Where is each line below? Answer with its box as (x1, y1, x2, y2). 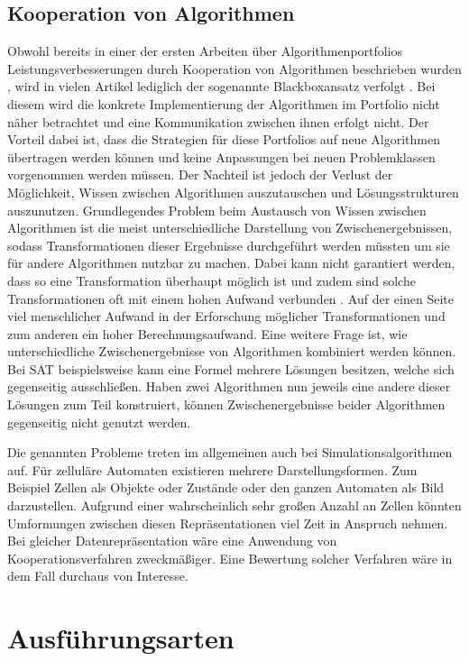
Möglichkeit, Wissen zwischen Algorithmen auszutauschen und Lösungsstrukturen (7, 182, 459, 201)
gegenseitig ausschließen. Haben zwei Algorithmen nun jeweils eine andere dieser (7, 377, 451, 396)
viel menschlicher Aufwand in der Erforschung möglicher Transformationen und (7, 307, 446, 326)
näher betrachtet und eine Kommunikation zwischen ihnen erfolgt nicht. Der (7, 112, 429, 131)
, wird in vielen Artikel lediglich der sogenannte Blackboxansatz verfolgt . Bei (7, 77, 436, 96)
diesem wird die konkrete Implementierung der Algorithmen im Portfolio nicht (7, 94, 440, 113)
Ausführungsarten (7, 620, 234, 656)
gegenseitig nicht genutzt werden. (7, 412, 191, 431)
